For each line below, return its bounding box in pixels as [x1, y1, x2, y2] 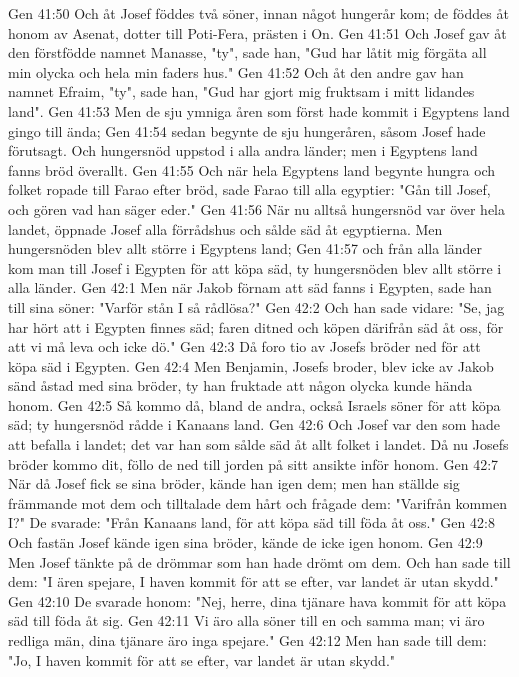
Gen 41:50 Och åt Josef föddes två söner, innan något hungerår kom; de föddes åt [8, 3, 509, 23]
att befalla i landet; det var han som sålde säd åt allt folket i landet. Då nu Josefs [8, 434, 509, 455]
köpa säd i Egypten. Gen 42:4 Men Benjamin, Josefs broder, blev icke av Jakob [8, 355, 494, 376]
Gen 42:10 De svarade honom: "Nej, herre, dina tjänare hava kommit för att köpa [8, 590, 507, 611]
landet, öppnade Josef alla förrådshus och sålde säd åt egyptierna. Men [8, 218, 443, 239]
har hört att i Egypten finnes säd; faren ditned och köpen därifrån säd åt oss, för [8, 316, 504, 337]
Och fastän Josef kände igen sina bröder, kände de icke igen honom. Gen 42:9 [8, 532, 483, 553]
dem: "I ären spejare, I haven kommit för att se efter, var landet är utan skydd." [8, 571, 499, 592]
